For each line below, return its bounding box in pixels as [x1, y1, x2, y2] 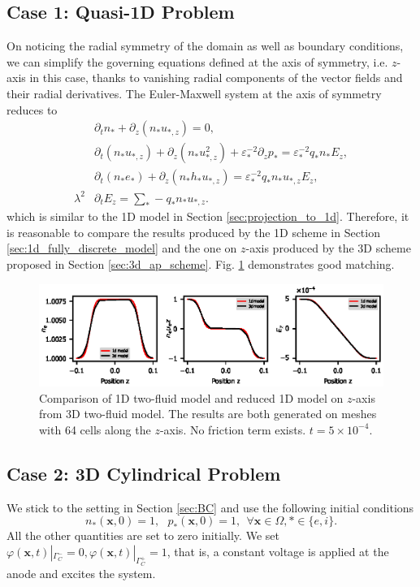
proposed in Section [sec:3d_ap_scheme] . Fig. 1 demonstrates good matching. [6, 256, 395, 273]
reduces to [6, 101, 58, 118]
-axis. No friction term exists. [159, 421, 306, 438]
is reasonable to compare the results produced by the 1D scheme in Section [6, 223, 380, 240]
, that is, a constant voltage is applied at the [167, 542, 389, 559]
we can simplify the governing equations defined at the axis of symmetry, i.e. [6, 53, 388, 70]
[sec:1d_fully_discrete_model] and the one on [6, 240, 237, 257]
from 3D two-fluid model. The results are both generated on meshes [39, 405, 377, 422]
